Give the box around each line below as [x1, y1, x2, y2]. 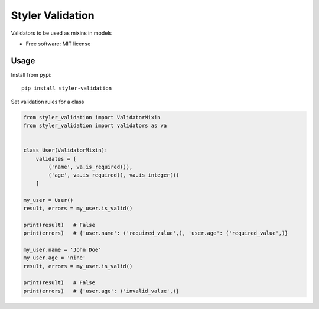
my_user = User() [23, 197, 74, 203]
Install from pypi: [11, 71, 52, 78]
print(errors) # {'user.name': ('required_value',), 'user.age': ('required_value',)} [23, 230, 289, 236]
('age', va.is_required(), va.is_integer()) [48, 172, 180, 178]
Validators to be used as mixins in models [11, 30, 112, 37]
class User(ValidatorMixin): [23, 147, 108, 154]
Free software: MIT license [25, 40, 91, 47]
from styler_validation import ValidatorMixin [23, 114, 161, 121]
